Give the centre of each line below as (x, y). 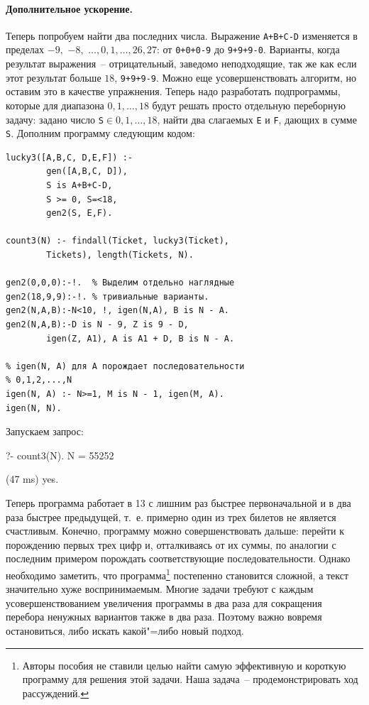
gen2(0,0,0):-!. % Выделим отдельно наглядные (120, 283)
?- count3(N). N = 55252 (60, 455)
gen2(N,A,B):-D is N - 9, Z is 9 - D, (97, 324)
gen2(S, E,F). (79, 213)
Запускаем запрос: (45, 431)
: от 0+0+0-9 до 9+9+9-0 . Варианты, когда (248, 49)
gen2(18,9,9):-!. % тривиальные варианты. (108, 296)
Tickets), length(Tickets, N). (120, 255)
